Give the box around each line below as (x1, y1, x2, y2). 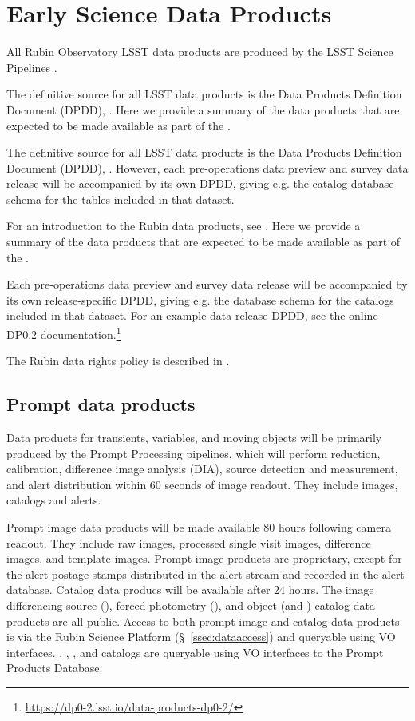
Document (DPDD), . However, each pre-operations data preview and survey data (6, 159, 409, 176)
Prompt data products (6, 392, 196, 416)
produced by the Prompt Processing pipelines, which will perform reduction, (6, 444, 381, 461)
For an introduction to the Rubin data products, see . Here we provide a (6, 217, 361, 234)
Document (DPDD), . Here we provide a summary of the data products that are (6, 101, 400, 118)
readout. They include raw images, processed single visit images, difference (6, 534, 371, 551)
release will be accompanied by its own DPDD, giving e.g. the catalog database (6, 175, 394, 192)
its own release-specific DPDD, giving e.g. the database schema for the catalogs (6, 291, 394, 308)
